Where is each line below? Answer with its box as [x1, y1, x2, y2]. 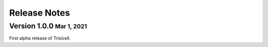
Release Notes [9, 7, 70, 18]
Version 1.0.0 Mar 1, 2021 [9, 22, 87, 30]
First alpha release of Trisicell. [9, 35, 71, 41]
